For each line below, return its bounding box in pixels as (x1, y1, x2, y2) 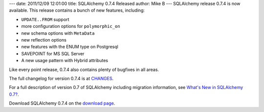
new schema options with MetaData (21, 30, 95, 36)
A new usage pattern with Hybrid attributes (21, 58, 109, 64)
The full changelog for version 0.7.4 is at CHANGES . (9, 75, 114, 81)
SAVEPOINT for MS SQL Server (21, 50, 85, 56)
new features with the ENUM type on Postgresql (21, 44, 118, 50)
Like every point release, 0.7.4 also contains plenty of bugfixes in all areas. (9, 67, 159, 72)
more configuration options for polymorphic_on (21, 23, 120, 29)
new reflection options (21, 37, 67, 43)
